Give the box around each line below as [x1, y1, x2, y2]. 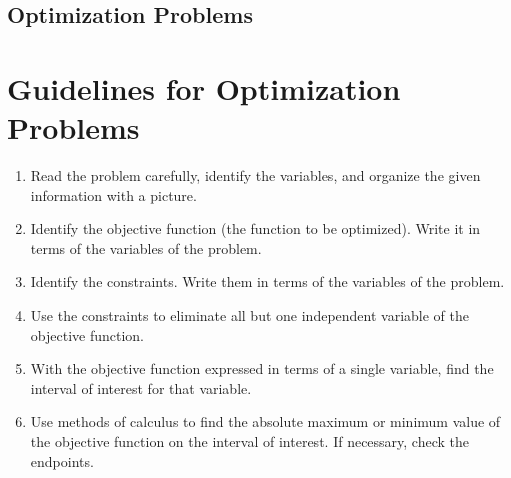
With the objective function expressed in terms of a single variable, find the [30, 358, 494, 379]
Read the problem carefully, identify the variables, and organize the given [30, 165, 481, 186]
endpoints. [30, 450, 94, 471]
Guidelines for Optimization [7, 67, 401, 108]
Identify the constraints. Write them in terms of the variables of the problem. [30, 271, 505, 292]
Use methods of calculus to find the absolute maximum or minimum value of [30, 411, 501, 432]
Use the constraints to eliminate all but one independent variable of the [30, 305, 469, 326]
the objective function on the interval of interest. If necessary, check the [30, 431, 470, 452]
